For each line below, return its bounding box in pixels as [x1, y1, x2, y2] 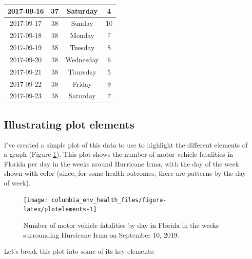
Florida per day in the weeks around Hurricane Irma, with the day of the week [4, 158, 239, 168]
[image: [23, 196, 48, 203]
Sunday [71, 18, 94, 28]
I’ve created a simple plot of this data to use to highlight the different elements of [4, 139, 248, 149]
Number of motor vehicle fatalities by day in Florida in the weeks [23, 220, 219, 230]
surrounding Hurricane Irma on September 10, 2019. [23, 229, 180, 240]
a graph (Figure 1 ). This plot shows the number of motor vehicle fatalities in [4, 149, 233, 159]
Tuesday [70, 42, 95, 53]
